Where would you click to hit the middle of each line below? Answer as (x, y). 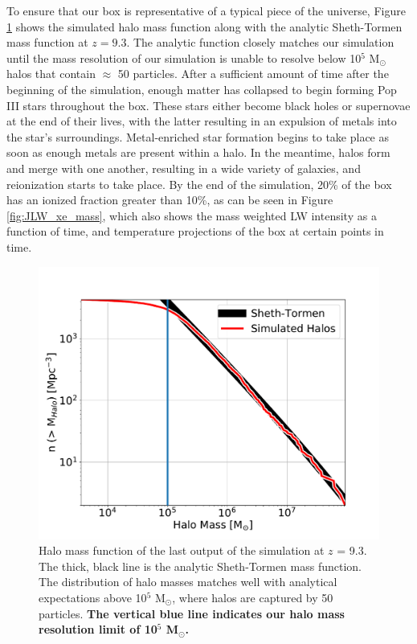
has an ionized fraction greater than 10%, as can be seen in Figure (170, 200)
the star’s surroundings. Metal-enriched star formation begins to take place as (198, 136)
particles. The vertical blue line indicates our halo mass (192, 613)
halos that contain (51, 74)
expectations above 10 (93, 597)
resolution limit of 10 (98, 629)
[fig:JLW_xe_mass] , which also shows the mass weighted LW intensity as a (192, 215)
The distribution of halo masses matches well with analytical (188, 582)
